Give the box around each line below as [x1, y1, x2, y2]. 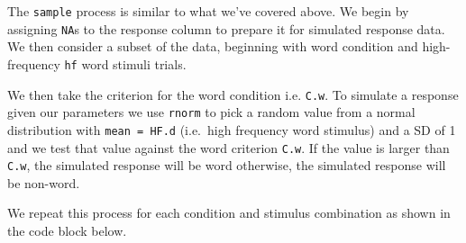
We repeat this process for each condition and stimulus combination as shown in [7, 203, 451, 222]
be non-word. [7, 173, 80, 192]
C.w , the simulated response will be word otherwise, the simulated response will [7, 156, 446, 175]
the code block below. [7, 221, 127, 240]
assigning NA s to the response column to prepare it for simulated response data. [7, 19, 445, 38]
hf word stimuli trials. [64, 54, 187, 73]
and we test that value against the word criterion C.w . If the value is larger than [7, 138, 450, 157]
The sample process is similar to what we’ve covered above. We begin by [7, 2, 409, 20]
